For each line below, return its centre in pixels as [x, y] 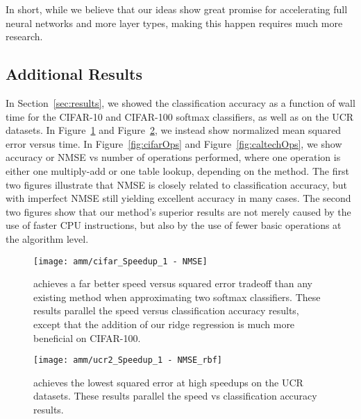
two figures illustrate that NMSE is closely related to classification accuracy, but [176, 184]
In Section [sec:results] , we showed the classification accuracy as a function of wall [180, 102]
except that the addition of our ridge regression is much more [164, 324]
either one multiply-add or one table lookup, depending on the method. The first [177, 170]
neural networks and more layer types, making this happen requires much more [174, 23]
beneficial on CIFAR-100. [87, 337]
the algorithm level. [47, 238]
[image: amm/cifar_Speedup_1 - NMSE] [120, 261]
